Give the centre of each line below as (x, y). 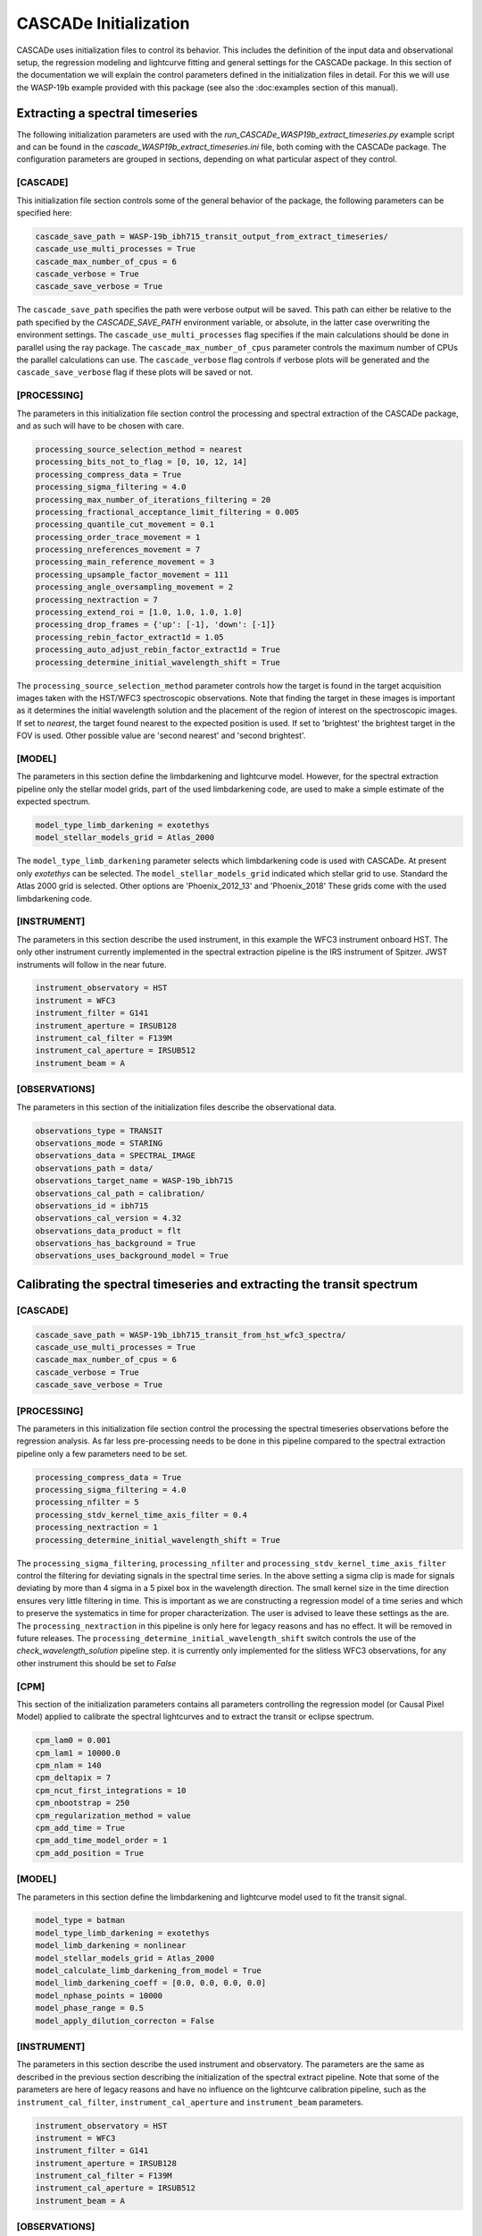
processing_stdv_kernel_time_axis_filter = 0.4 (141, 1515)
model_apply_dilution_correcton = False (125, 2020)
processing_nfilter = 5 (87, 1502)
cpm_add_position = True (90, 1853)
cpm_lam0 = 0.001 (73, 1741)
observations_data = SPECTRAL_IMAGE (116, 1156)
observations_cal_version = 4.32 (108, 1218)
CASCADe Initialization (104, 23)
